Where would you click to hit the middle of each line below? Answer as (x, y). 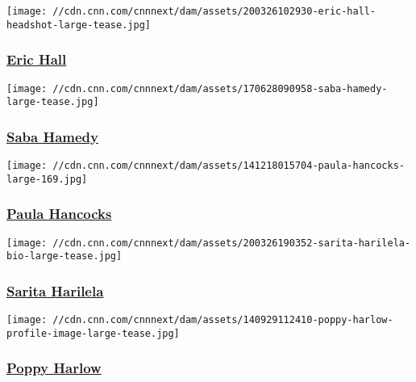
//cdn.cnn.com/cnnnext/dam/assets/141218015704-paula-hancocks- (229, 166)
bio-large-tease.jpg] (64, 256)
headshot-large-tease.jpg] (79, 25)
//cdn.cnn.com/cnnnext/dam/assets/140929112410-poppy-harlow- (223, 320)
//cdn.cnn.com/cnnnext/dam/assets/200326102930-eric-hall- (214, 11)
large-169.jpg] (47, 179)
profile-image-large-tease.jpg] (93, 333)
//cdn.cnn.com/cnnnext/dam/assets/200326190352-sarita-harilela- (232, 243)
